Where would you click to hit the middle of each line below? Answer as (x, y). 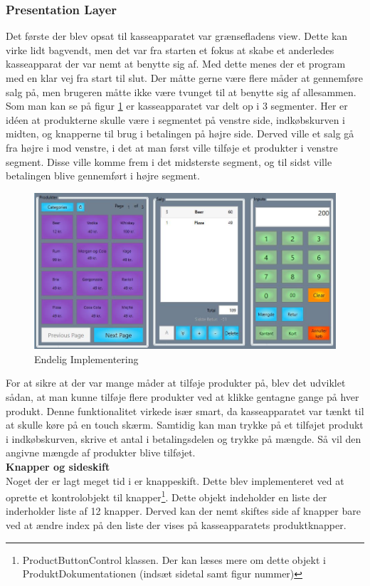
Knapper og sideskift (58, 466)
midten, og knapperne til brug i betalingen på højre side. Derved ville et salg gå (180, 134)
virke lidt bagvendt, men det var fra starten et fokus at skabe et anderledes (170, 49)
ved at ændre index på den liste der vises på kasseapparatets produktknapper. (176, 524)
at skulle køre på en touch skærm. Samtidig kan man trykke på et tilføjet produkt (185, 425)
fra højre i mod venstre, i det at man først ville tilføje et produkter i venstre (172, 147)
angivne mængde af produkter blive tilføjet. (101, 452)
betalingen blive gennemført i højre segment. (103, 176)
